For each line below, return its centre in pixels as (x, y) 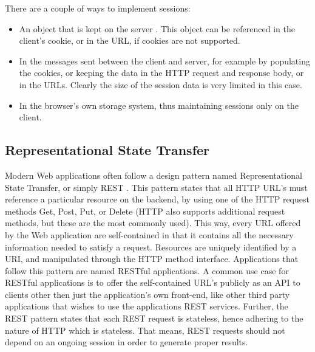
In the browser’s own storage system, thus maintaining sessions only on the (159, 105)
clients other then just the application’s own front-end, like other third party (147, 294)
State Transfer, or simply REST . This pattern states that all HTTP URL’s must (156, 187)
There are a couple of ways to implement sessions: (98, 8)
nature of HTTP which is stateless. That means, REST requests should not (145, 330)
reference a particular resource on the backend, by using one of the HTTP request (157, 199)
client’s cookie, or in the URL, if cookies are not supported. (130, 40)
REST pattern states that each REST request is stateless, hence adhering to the (154, 318)
